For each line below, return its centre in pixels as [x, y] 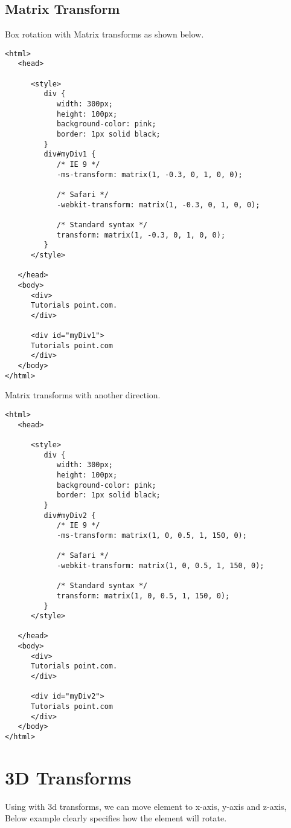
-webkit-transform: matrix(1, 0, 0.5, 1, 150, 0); [160, 565]
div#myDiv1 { [70, 154]
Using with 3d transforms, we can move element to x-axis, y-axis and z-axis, [146, 806]
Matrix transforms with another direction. [83, 395]
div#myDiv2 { [70, 515]
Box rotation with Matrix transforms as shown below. [104, 34]
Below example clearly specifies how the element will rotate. [116, 818]
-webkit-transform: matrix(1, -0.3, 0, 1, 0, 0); [158, 205]
